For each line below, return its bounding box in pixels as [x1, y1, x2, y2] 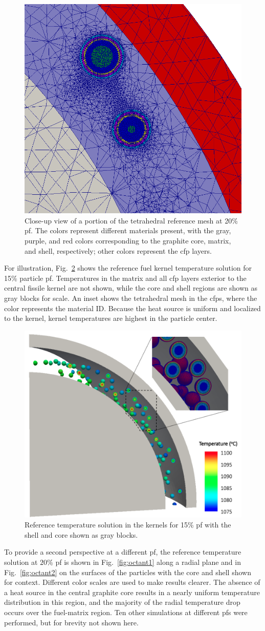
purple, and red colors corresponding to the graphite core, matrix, [25, 235, 231, 246]
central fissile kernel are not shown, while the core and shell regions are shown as [4, 282, 257, 293]
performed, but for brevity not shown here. [4, 617, 139, 627]
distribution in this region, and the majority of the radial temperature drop [4, 597, 240, 607]
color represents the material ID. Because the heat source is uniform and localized [4, 302, 261, 313]
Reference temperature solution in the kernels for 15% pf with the [25, 519, 231, 530]
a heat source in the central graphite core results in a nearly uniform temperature [4, 586, 260, 597]
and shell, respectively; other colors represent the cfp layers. [25, 245, 212, 256]
